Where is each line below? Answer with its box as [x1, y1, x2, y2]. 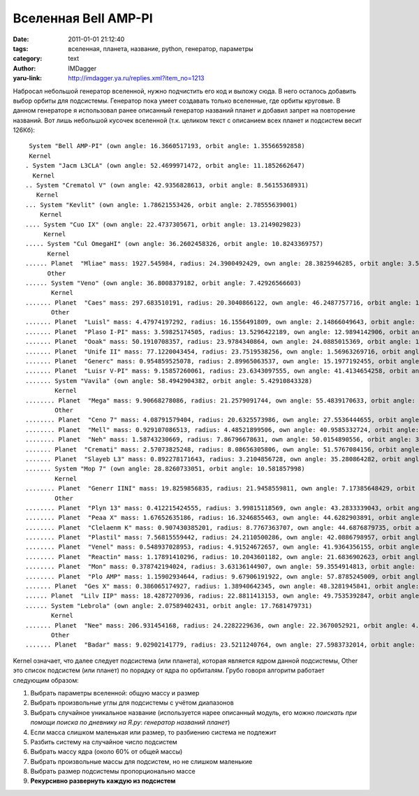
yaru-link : [13, 74, 42, 82]
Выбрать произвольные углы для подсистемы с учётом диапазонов [30, 699, 234, 707]
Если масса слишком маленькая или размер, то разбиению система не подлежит [30, 728, 277, 737]
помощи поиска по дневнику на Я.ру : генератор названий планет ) [30, 718, 230, 727]
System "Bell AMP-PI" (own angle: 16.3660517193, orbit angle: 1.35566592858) [29, 142, 305, 150]
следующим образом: [13, 676, 80, 684]
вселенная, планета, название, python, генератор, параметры [68, 44, 254, 52]
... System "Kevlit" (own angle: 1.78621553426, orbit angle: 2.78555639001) [25, 201, 298, 209]
